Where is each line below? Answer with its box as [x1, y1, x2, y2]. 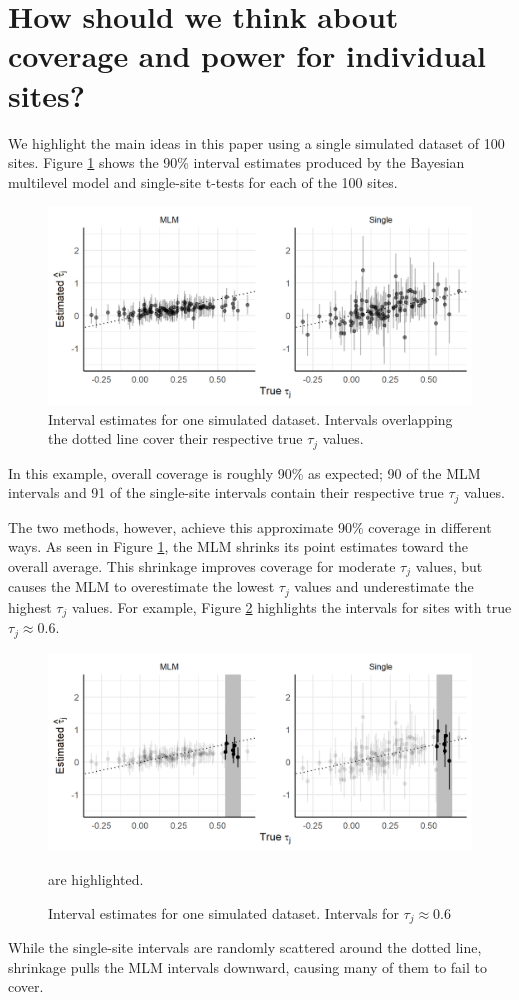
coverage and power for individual [8, 35, 487, 76]
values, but [415, 555, 483, 576]
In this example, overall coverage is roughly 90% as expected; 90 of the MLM [8, 462, 481, 483]
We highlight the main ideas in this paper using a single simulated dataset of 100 [8, 132, 505, 153]
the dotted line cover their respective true [48, 428, 303, 449]
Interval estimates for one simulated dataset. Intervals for [48, 902, 399, 923]
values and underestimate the [294, 576, 474, 597]
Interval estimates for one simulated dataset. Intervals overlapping [48, 408, 453, 429]
